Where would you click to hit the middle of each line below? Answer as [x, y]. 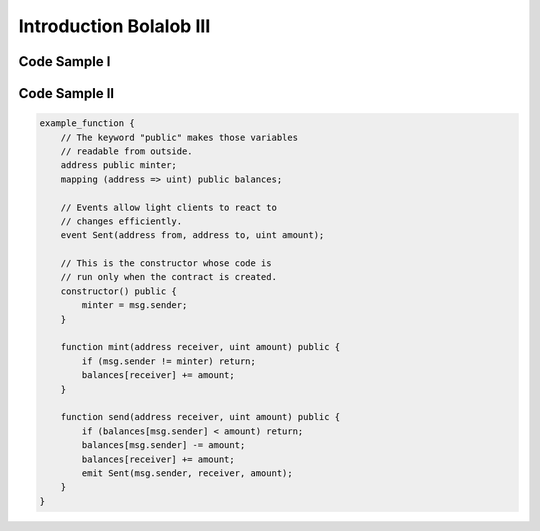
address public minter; [118, 165]
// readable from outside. [127, 151]
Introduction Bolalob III [114, 26]
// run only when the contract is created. [168, 277]
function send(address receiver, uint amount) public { [200, 417]
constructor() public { [118, 291]
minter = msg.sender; [134, 305]
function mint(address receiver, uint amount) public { [200, 347]
